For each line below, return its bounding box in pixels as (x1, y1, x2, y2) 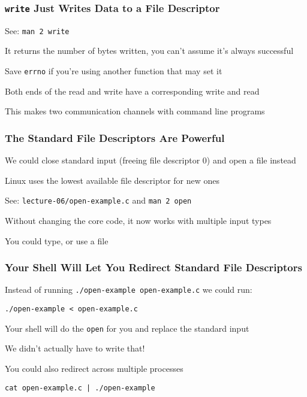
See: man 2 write (5, 24, 70, 37)
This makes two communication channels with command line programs (5, 105, 265, 117)
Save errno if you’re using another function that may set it (5, 65, 222, 77)
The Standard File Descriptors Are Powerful (5, 130, 225, 145)
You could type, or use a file (5, 234, 109, 247)
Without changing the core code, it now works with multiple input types (5, 214, 272, 226)
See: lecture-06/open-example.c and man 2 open (5, 194, 192, 207)
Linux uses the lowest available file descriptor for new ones (5, 174, 220, 186)
